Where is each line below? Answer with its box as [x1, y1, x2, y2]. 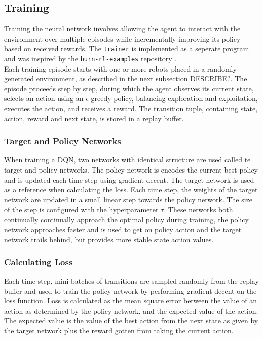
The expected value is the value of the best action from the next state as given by [4, 315, 258, 326]
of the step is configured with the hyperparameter [4, 204, 159, 215]
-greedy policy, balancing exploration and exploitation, [88, 93, 258, 104]
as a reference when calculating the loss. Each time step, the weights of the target [4, 184, 258, 195]
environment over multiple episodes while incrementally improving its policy [4, 33, 241, 44]
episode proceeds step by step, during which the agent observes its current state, [4, 83, 254, 93]
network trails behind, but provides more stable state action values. [4, 234, 214, 245]
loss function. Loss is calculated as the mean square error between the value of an [4, 295, 257, 306]
